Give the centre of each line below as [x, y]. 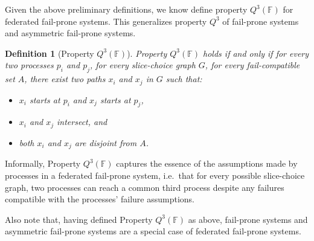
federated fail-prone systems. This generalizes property [106, 21]
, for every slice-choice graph [143, 65]
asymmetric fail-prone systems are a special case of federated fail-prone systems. [153, 231]
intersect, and [82, 122]
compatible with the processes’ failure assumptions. [100, 199]
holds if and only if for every [256, 53]
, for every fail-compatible [252, 65]
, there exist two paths [65, 79]
